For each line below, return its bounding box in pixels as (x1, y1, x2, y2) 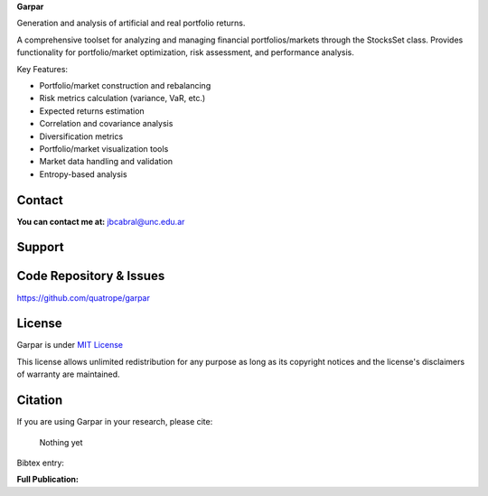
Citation (16, 393, 63, 408)
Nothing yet (39, 436, 83, 447)
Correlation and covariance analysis (39, 118, 174, 129)
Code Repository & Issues (16, 268, 165, 284)
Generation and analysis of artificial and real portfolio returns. (16, 18, 246, 29)
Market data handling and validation (39, 156, 174, 167)
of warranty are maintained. (16, 369, 121, 379)
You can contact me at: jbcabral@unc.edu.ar (16, 216, 185, 227)
